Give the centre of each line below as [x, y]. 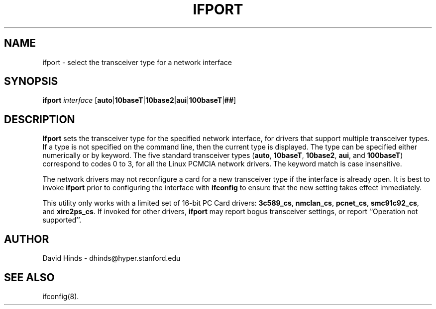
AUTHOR [27, 239]
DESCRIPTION [40, 119]
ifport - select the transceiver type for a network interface [137, 62]
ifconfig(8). [61, 296]
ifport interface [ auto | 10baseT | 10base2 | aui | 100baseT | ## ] [139, 100]
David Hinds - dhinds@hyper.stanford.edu [111, 258]
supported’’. [62, 220]
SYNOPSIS [31, 81]
